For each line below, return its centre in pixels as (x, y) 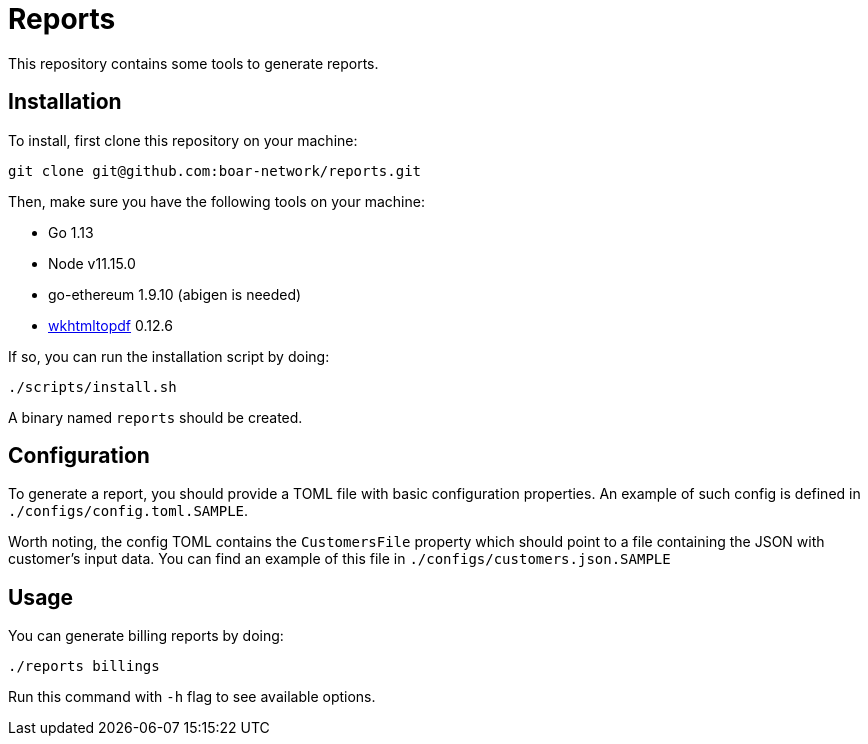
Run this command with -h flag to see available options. (192, 697)
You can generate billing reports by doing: (146, 636)
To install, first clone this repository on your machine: (183, 140)
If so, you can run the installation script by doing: (169, 356)
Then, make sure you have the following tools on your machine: (216, 201)
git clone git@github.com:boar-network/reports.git (215, 170)
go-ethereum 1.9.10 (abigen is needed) (175, 294)
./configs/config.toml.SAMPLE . (128, 511)
